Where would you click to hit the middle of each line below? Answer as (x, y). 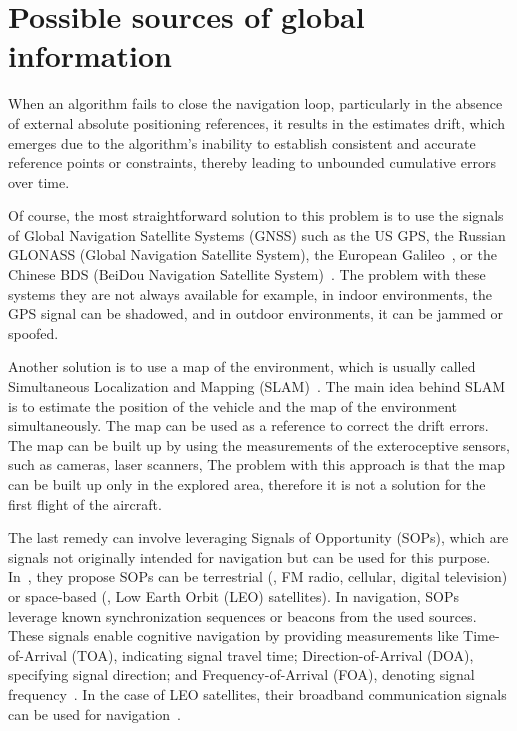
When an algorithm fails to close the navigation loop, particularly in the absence (255, 103)
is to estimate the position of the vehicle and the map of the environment (233, 405)
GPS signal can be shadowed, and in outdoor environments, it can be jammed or (255, 313)
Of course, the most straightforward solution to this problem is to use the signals (256, 215)
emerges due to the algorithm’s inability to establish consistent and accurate (242, 142)
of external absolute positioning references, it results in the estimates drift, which (256, 122)
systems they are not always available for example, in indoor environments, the (250, 293)
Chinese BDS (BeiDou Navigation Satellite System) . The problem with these (247, 274)
